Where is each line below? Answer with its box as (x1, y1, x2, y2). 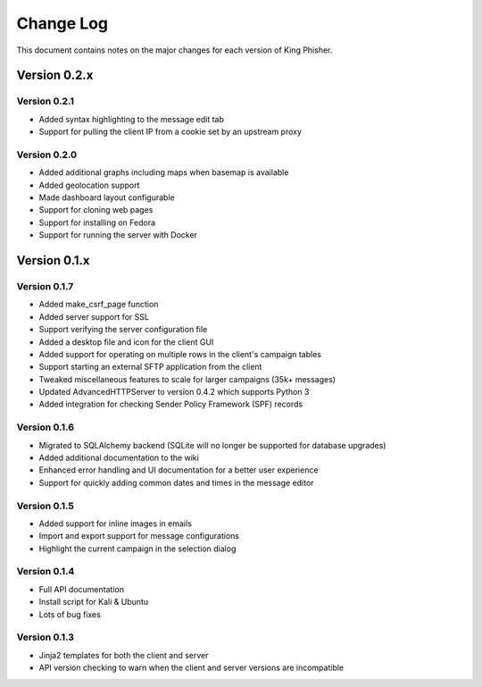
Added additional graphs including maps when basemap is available (38, 167, 289, 178)
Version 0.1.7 (16, 280, 74, 292)
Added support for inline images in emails (38, 518, 192, 529)
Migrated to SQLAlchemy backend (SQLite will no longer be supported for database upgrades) (38, 440, 386, 450)
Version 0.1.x (16, 253, 90, 268)
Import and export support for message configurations (38, 531, 240, 541)
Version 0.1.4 (16, 566, 75, 578)
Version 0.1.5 (16, 499, 75, 512)
